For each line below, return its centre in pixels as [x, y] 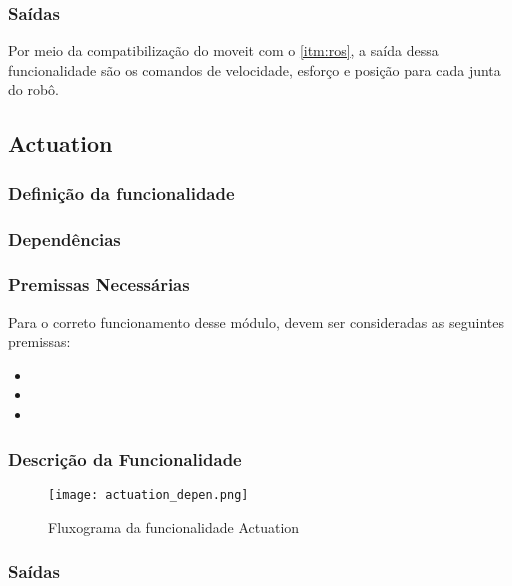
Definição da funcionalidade [121, 192]
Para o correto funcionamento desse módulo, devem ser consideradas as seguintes [256, 321]
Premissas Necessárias [99, 284]
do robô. [34, 89]
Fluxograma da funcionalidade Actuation [174, 526]
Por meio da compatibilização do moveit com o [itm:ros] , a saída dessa [223, 50]
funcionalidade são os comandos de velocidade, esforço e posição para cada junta [254, 69]
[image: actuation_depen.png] [148, 494]
